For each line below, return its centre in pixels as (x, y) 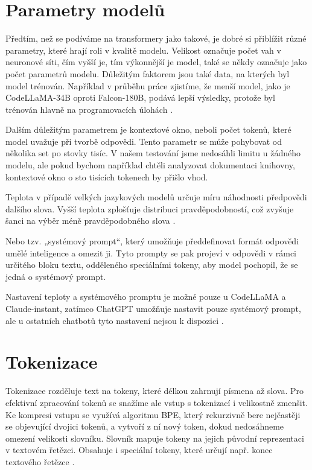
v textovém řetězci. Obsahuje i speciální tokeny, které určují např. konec (139, 450)
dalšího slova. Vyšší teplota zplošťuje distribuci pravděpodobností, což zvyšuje (150, 208)
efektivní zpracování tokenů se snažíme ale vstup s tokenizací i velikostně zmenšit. (157, 402)
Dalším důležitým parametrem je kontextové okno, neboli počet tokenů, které (148, 129)
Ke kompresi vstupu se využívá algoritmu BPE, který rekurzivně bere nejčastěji (153, 414)
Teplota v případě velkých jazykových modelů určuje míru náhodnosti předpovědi (156, 197)
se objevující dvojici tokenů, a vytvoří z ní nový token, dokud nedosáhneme (145, 426)
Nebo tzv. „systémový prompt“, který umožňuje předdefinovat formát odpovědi (152, 241)
